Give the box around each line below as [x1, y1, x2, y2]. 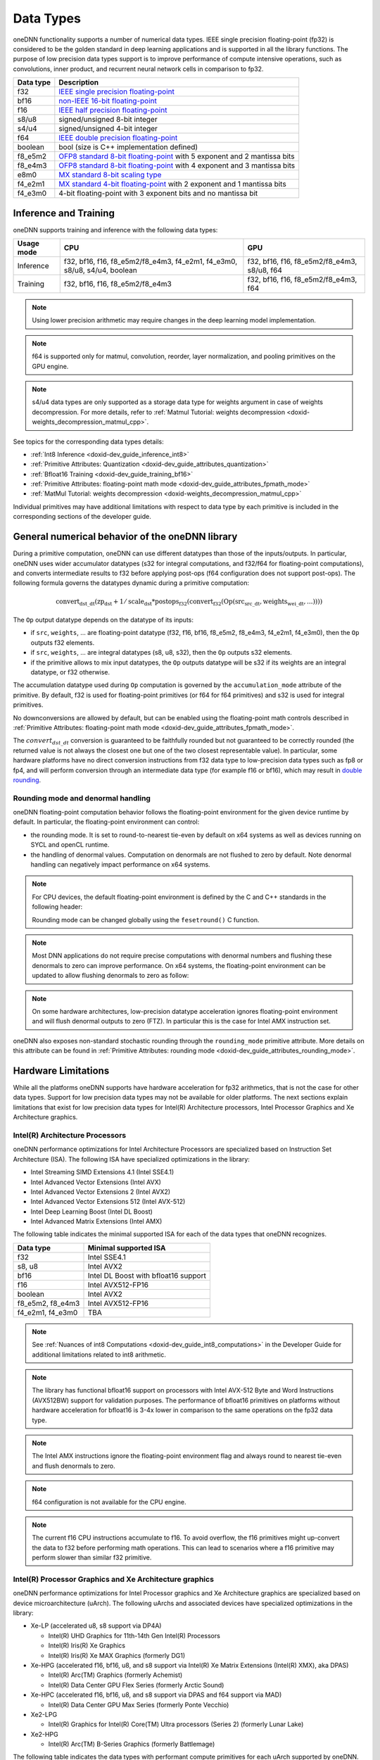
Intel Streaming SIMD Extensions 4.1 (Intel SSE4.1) [30, 1168, 175, 1176]
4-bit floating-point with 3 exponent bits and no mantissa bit [58, 189, 258, 199]
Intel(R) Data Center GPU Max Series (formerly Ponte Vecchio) [48, 1700, 229, 1709]
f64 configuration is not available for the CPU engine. [32, 1497, 186, 1506]
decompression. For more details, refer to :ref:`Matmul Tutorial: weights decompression [32, 408, 286, 416]
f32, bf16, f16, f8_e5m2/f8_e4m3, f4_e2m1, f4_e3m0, [63, 257, 238, 267]
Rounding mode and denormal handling [13, 793, 151, 803]
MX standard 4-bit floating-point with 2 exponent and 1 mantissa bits [58, 180, 286, 189]
